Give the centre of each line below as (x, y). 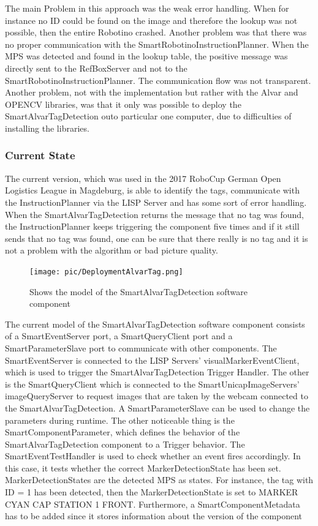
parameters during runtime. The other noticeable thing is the (120, 420)
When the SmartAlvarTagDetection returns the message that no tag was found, (154, 214)
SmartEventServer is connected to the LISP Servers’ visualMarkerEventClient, (152, 360)
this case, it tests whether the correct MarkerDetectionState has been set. (143, 468)
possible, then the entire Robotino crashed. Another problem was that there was (156, 32)
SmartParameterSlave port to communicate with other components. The (141, 348)
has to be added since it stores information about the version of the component (154, 516)
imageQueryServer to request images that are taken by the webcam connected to (157, 396)
